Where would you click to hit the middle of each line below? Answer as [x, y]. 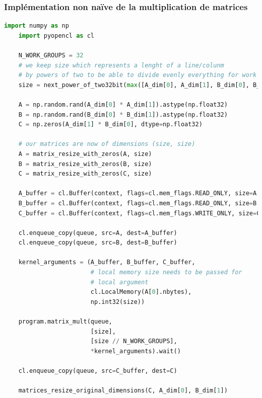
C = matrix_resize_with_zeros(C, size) [85, 174]
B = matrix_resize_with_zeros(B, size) [85, 164]
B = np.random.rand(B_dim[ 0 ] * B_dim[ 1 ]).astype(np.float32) [123, 114]
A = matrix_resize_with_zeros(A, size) [85, 154]
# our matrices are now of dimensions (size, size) [107, 144]
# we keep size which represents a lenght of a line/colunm [121, 65]
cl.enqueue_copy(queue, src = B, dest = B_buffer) [98, 243]
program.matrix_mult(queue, [65, 322]
